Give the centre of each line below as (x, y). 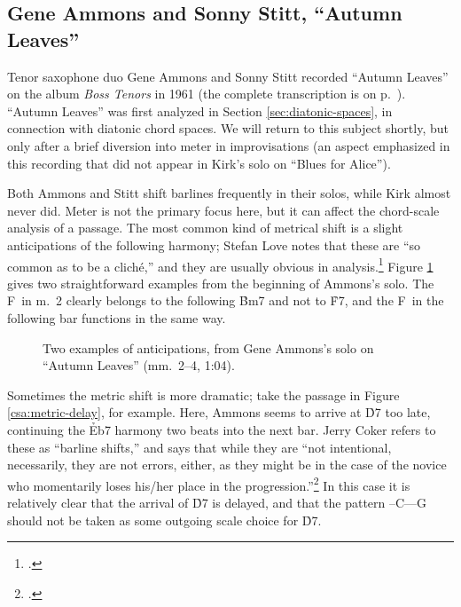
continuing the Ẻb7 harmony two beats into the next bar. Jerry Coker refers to (222, 429)
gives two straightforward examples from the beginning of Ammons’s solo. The (221, 283)
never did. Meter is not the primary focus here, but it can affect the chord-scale (223, 210)
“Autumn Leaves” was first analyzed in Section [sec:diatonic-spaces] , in (200, 110)
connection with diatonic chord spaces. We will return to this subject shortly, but (228, 128)
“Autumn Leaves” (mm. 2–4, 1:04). (139, 365)
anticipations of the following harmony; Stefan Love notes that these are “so (214, 244)
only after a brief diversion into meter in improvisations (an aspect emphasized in (229, 145)
